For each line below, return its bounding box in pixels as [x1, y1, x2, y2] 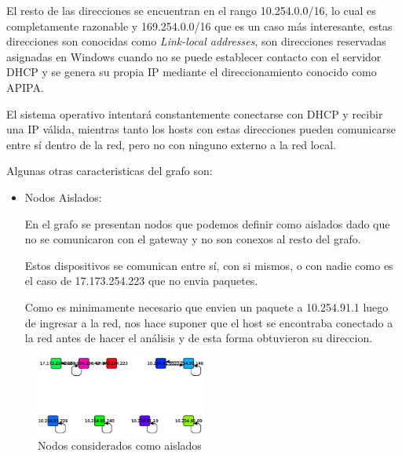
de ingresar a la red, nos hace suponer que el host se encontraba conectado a [24, 314, 393, 330]
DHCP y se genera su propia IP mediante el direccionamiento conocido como [6, 64, 377, 80]
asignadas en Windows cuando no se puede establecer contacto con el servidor [6, 48, 382, 64]
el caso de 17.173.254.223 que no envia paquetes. [24, 272, 258, 289]
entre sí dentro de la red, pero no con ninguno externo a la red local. [6, 136, 336, 152]
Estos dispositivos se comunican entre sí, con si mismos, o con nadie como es [24, 257, 393, 273]
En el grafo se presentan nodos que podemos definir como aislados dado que [24, 215, 390, 232]
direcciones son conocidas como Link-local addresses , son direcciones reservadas [6, 33, 386, 49]
